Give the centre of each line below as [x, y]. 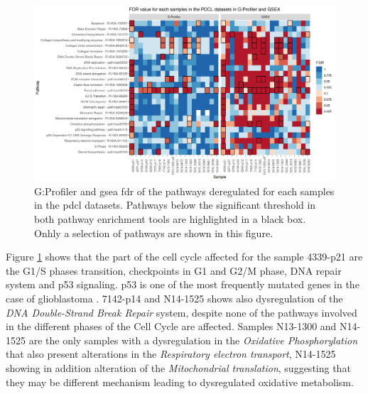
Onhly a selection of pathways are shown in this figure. [153, 232]
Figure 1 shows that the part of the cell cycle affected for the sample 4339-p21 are [184, 257]
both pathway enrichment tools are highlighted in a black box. [170, 218]
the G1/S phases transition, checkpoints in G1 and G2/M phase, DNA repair [174, 270]
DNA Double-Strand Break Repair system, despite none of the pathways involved [182, 312]
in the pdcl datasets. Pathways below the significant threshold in [175, 205]
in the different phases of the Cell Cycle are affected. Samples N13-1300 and [171, 326]
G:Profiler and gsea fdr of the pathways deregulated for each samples [184, 191]
